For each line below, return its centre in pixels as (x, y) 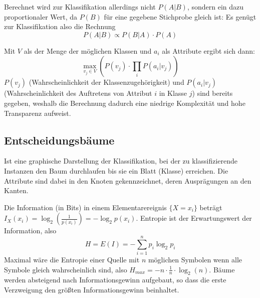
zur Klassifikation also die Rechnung (60, 26)
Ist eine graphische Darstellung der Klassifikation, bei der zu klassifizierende (121, 161)
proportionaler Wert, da (41, 16)
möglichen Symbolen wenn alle (195, 260)
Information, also (30, 231)
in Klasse (173, 93)
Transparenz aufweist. (38, 113)
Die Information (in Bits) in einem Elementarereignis (85, 207)
